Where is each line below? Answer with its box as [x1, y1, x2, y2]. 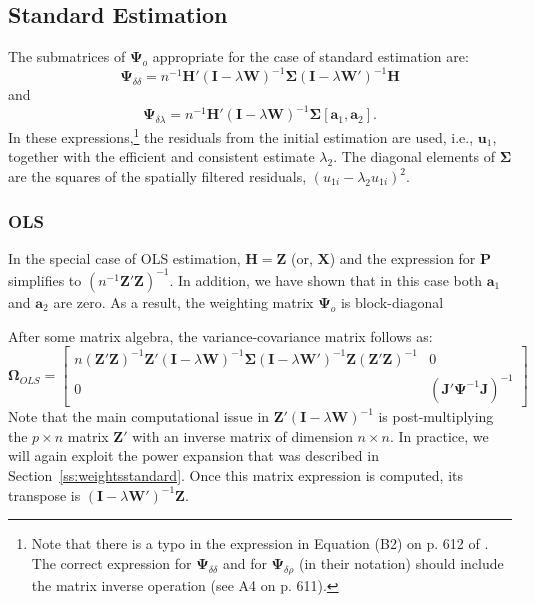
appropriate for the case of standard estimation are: [152, 46, 469, 67]
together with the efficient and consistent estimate [8, 146, 315, 167]
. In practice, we [389, 425, 489, 446]
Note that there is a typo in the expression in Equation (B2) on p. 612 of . [31, 533, 489, 554]
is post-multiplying [378, 406, 494, 427]
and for [222, 552, 267, 573]
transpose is [8, 484, 81, 505]
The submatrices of [8, 46, 126, 67]
